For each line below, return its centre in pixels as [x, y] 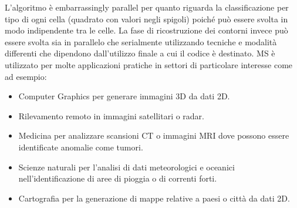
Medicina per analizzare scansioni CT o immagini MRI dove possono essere [154, 135]
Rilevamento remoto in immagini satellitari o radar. [111, 115]
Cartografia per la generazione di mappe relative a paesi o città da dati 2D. [154, 198]
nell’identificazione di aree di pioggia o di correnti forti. [118, 178]
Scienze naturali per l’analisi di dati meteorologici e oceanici [126, 167]
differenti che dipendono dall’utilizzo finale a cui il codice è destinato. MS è [140, 53]
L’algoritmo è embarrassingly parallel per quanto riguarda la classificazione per [147, 7]
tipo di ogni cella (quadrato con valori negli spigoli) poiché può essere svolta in [146, 19]
